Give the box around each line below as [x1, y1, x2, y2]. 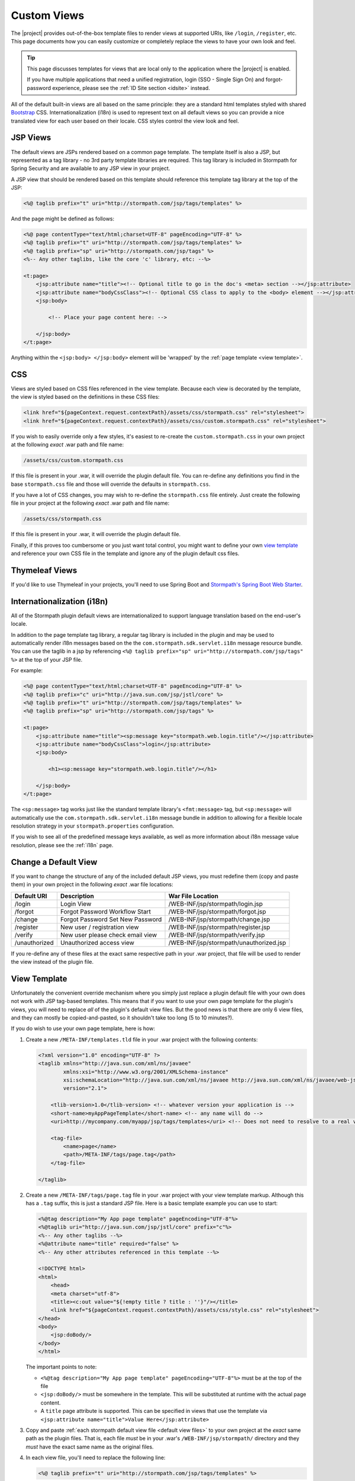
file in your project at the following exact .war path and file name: [11, 499, 170, 507]
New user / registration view [60, 923, 139, 931]
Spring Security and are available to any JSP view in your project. [11, 165, 170, 172]
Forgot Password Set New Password [60, 915, 162, 924]
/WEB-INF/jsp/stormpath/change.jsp [168, 915, 270, 924]
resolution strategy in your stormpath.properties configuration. [11, 822, 175, 829]
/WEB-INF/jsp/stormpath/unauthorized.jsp [168, 938, 286, 947]
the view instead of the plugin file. [11, 958, 94, 965]
